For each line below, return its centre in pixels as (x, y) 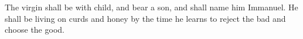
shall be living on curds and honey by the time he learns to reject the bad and (145, 18)
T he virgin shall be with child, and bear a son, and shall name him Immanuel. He (151, 7)
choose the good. (35, 30)
